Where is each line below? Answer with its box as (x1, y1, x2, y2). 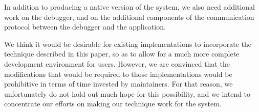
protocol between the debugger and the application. (4, 21, 166, 32)
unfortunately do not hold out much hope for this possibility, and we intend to (4, 88, 251, 99)
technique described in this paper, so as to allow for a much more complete (4, 48, 240, 59)
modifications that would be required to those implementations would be (4, 68, 232, 79)
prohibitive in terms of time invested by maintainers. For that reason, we (4, 78, 233, 89)
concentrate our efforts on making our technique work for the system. (4, 98, 222, 109)
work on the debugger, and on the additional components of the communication (4, 11, 254, 22)
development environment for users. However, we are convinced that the (4, 58, 230, 69)
